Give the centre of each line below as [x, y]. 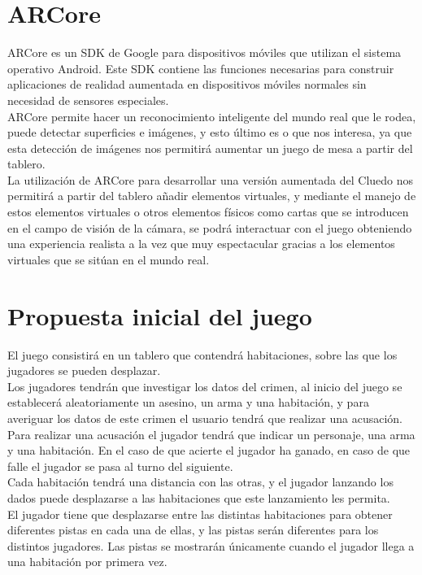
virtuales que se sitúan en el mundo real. [109, 259]
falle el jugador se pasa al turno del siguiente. [120, 466]
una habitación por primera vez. [87, 562]
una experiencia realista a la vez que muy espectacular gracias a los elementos [201, 244]
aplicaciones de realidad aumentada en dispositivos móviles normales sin [187, 84]
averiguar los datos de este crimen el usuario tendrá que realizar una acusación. [205, 418]
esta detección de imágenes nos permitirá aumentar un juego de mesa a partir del [210, 148]
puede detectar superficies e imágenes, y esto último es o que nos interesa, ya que [210, 132]
